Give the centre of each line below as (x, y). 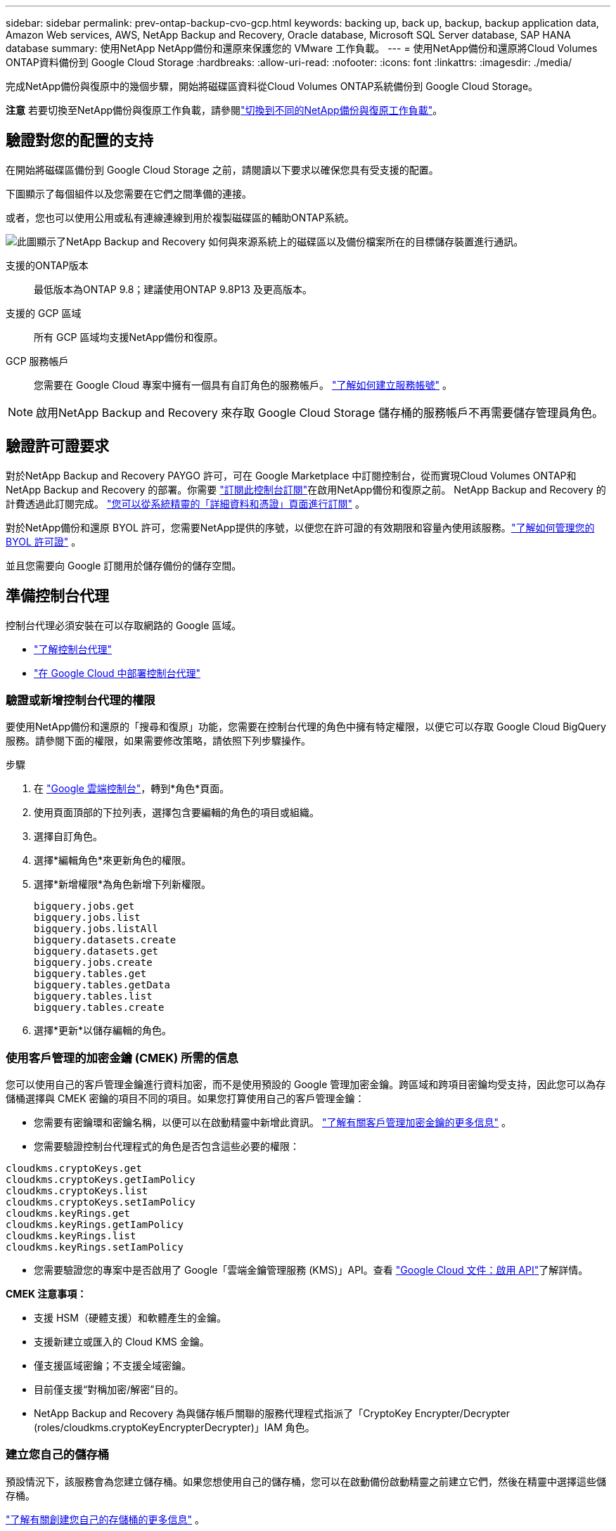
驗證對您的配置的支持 (79, 141)
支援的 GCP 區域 (44, 313)
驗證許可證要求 (57, 446)
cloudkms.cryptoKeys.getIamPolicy (101, 1180)
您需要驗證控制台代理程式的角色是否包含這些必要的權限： (167, 1146)
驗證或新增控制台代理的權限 (81, 700)
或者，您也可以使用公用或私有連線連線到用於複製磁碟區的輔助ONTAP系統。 (180, 217)
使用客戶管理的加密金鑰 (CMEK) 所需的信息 (122, 1058)
